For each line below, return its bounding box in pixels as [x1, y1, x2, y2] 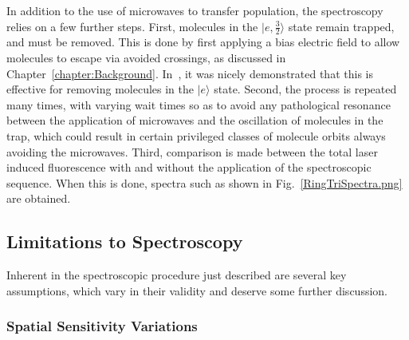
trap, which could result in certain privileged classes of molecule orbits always [6, 127, 386, 144]
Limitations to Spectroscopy [6, 229, 243, 254]
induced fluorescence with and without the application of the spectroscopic [6, 159, 372, 176]
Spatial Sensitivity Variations [6, 316, 198, 336]
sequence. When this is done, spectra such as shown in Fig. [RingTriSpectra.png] [6, 174, 403, 191]
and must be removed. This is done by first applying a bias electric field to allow [6, 34, 400, 50]
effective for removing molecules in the [6, 81, 195, 97]
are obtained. [6, 190, 71, 207]
